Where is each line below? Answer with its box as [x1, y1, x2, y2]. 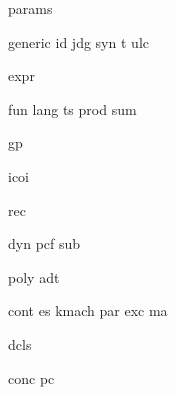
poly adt [8, 266, 60, 287]
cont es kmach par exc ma [8, 300, 168, 321]
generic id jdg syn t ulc [8, 31, 149, 52]
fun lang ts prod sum [8, 98, 137, 119]
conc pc [8, 367, 55, 388]
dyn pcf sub [8, 233, 81, 254]
